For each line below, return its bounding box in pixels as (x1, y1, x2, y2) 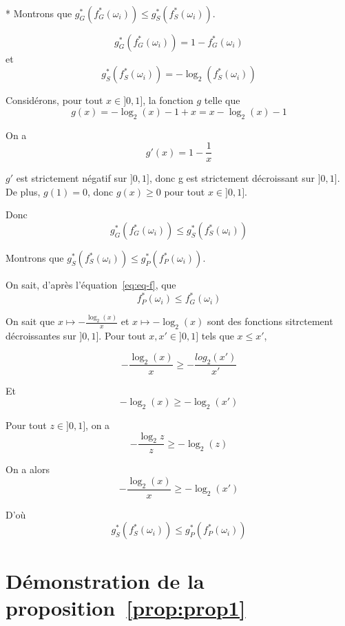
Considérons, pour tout (6, 93, 103, 107)
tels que (201, 328, 234, 343)
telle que (204, 93, 240, 107)
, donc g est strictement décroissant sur (149, 171, 315, 185)
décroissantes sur (6, 328, 76, 343)
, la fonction (143, 93, 194, 107)
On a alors (6, 462, 50, 477)
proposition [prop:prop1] (6, 593, 246, 621)
